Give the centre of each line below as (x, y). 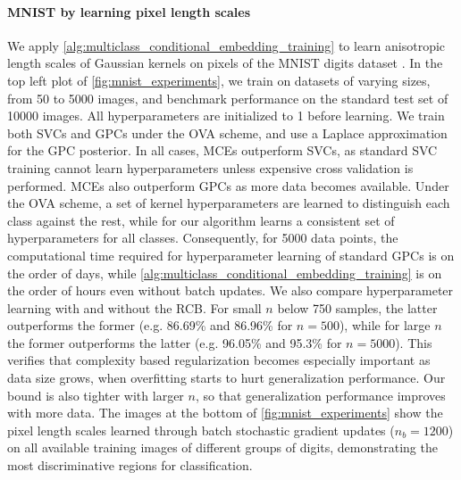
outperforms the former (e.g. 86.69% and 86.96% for (150, 325)
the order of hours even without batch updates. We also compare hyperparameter (230, 290)
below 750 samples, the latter (357, 307)
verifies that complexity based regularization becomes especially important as (219, 360)
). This (414, 342)
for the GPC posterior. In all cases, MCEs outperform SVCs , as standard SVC (222, 150)
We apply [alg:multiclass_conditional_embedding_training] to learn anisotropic (226, 45)
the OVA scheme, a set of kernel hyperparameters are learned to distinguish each (229, 203)
